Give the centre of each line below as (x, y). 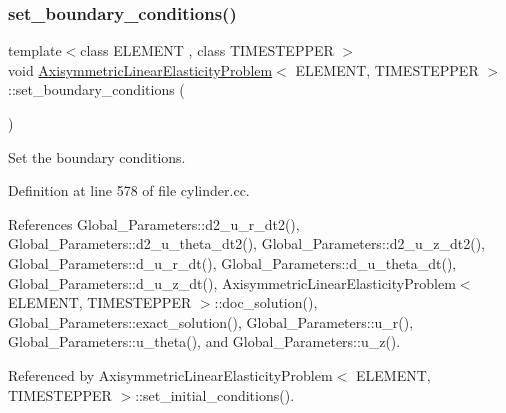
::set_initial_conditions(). (215, 394)
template (35, 50)
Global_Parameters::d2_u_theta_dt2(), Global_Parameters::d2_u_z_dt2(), (246, 243)
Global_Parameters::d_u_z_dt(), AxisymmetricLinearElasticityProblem (232, 282)
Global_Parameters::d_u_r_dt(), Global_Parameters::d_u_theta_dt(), (232, 262)
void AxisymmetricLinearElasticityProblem (140, 69)
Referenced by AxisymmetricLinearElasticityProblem (170, 374)
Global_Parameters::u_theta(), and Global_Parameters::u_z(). (204, 341)
